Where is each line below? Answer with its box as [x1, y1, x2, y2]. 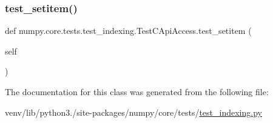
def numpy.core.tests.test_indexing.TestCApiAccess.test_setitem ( [5, 24, 252, 37]
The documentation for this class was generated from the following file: [5, 85, 269, 98]
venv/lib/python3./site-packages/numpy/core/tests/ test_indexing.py [5, 105, 262, 118]
